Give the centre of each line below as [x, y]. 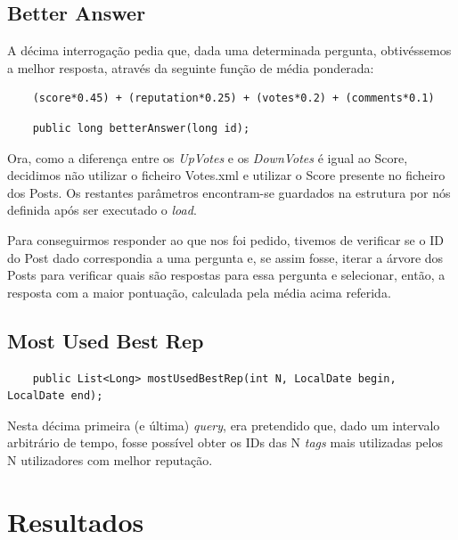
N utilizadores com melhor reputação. [110, 459]
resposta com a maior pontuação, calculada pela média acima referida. [199, 292]
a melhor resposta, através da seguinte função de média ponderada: [191, 67]
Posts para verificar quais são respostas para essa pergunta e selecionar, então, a [226, 275]
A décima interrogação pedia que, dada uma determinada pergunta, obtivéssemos [229, 50]
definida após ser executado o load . [102, 210]
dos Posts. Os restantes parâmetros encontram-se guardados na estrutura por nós [229, 192]
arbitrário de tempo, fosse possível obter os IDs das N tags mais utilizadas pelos [225, 442]
